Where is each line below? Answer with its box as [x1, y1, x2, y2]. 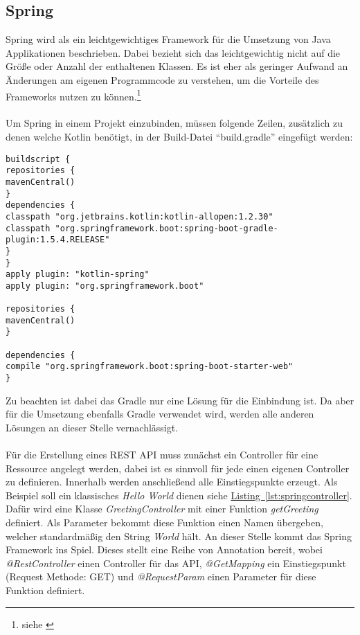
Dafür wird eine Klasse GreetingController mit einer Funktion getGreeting [6, 501, 318, 516]
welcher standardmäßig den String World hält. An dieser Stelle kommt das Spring [6, 528, 352, 543]
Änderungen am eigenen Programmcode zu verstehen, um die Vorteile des [6, 72, 319, 87]
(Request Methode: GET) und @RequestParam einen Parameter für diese [6, 569, 316, 584]
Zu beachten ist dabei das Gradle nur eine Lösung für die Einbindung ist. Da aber [6, 393, 354, 407]
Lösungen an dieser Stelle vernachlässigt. [6, 420, 179, 434]
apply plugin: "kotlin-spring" [6, 269, 150, 280]
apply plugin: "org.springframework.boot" [6, 280, 204, 291]
